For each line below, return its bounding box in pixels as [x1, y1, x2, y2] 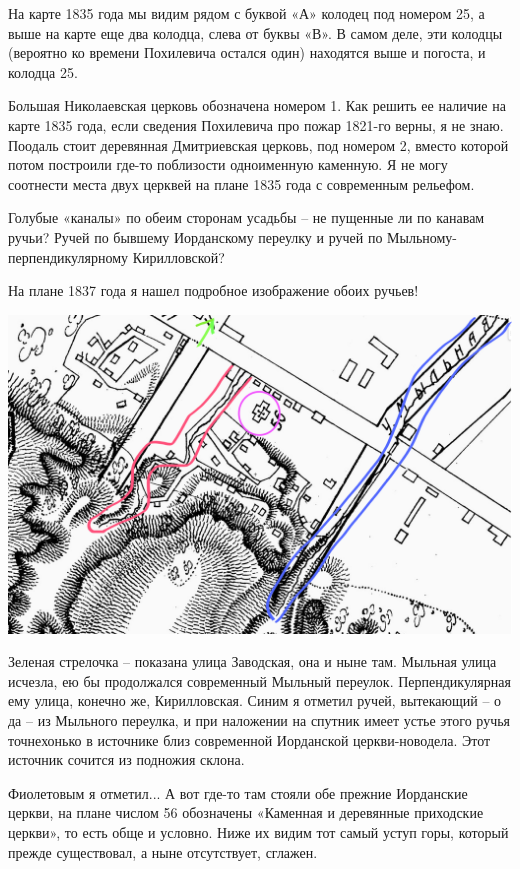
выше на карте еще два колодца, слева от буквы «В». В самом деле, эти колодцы [8, 22, 503, 43]
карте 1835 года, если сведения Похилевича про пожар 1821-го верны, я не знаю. [8, 114, 504, 135]
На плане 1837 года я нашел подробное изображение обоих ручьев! [8, 280, 419, 301]
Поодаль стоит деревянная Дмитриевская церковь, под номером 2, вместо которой [8, 134, 509, 155]
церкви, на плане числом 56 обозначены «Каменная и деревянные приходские [8, 802, 484, 823]
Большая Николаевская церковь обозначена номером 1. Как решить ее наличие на [8, 95, 506, 116]
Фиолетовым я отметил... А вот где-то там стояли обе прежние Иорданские [8, 782, 468, 803]
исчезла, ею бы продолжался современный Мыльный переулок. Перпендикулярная [8, 670, 511, 691]
